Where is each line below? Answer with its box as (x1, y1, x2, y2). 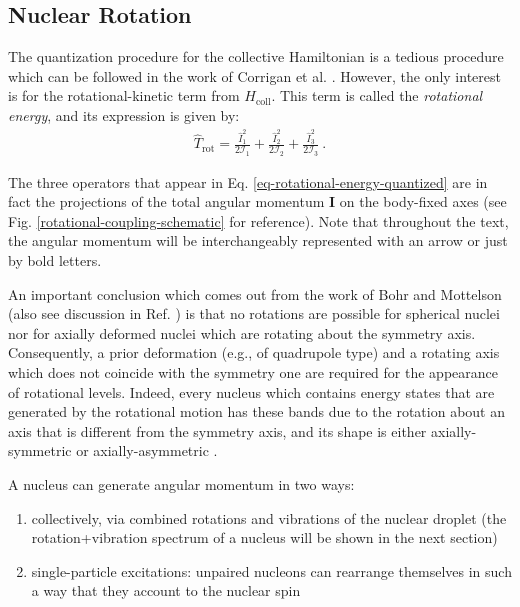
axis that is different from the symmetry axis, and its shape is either (8, 420, 427, 441)
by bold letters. (8, 250, 102, 271)
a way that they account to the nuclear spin (31, 580, 301, 601)
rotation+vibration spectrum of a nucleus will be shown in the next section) (31, 527, 498, 548)
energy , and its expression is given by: (8, 104, 240, 125)
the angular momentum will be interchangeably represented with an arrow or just (8, 230, 508, 251)
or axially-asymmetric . (76, 440, 218, 461)
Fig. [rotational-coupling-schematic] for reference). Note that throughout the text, (8, 210, 509, 231)
